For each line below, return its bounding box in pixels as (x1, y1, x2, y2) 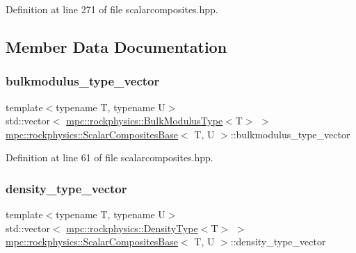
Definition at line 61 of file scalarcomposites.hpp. (6, 150, 213, 165)
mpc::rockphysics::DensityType (66, 220, 198, 235)
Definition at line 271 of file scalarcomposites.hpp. (6, 2, 218, 16)
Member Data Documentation (6, 35, 227, 57)
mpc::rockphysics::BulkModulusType (66, 113, 223, 128)
